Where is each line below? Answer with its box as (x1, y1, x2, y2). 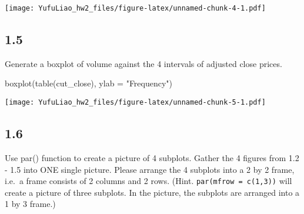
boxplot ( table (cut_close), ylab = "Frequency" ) (5, 77, 173, 89)
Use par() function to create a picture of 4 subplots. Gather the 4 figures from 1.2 (5, 151, 299, 163)
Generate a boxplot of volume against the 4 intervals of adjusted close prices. (5, 57, 282, 69)
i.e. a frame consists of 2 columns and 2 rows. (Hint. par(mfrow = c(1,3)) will (5, 175, 292, 187)
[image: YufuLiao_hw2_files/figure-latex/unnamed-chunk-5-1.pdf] (5, 98, 266, 107)
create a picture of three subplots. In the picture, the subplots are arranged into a (5, 186, 300, 198)
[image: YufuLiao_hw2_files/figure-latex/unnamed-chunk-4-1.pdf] (5, 4, 266, 12)
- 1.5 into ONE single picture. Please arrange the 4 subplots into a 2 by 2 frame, (5, 163, 295, 175)
